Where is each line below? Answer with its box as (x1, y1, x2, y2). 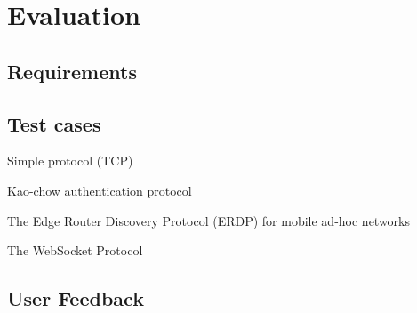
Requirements (7, 57, 137, 84)
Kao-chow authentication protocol (7, 181, 192, 199)
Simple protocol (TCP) (7, 151, 133, 170)
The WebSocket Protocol (7, 241, 143, 260)
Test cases (7, 109, 101, 137)
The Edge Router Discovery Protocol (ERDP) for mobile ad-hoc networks (7, 211, 411, 229)
